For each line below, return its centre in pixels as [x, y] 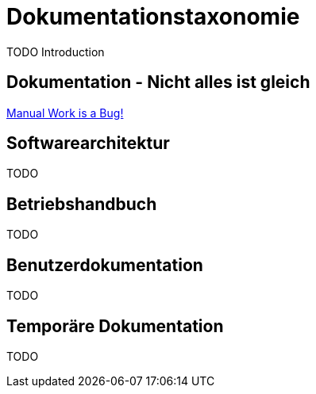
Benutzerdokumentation [105, 265]
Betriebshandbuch [82, 204]
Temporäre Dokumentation [115, 326]
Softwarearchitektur [88, 143]
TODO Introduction [56, 52]
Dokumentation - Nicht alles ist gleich [158, 82]
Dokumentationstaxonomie [153, 17]
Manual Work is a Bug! [65, 113]
